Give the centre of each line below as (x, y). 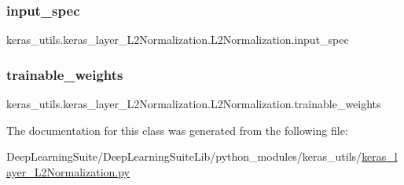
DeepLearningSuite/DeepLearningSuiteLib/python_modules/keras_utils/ (184, 156)
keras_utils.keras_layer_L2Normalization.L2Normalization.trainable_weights (194, 104)
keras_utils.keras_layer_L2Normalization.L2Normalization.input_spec (178, 40)
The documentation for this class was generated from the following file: (177, 130)
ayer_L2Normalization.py (68, 171)
